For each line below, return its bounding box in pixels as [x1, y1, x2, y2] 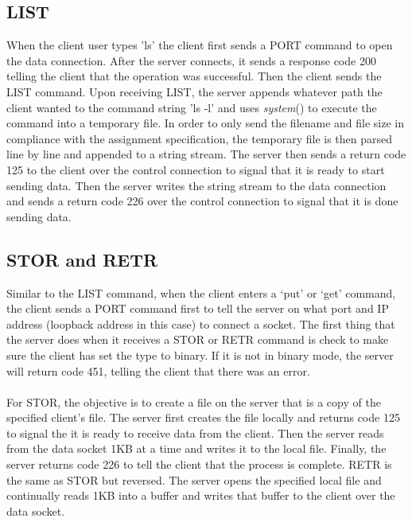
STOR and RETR [6, 247, 158, 271]
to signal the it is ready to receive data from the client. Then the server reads [6, 424, 384, 441]
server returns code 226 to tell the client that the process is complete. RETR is [6, 456, 392, 473]
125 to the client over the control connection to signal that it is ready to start [6, 161, 385, 177]
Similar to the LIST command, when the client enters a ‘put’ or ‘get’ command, [6, 284, 396, 301]
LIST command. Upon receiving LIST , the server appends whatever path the [6, 83, 383, 99]
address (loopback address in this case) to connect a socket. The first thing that [6, 315, 395, 332]
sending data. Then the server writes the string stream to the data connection [6, 177, 387, 193]
